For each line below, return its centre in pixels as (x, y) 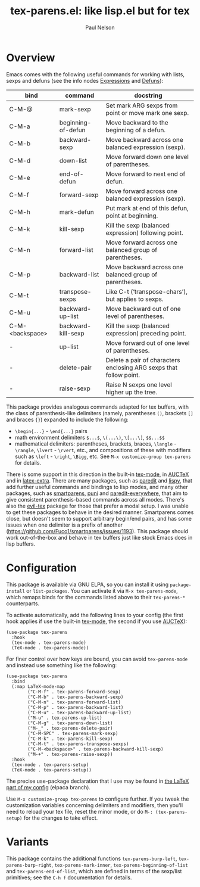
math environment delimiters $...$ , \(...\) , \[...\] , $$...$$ (90, 437)
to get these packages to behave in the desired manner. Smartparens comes (100, 512)
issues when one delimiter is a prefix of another (65, 525)
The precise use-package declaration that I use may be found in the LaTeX (98, 781)
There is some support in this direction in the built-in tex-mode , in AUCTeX (98, 474)
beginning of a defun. (136, 130)
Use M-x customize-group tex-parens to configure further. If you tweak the (98, 799)
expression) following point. (144, 232)
